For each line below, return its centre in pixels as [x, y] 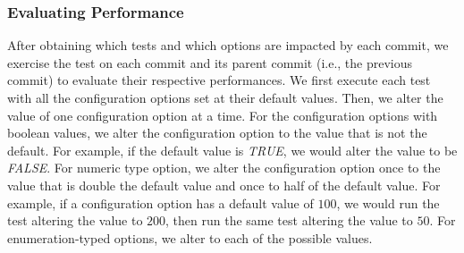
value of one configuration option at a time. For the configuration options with [223, 115]
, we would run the [388, 202]
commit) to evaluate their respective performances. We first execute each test [219, 80]
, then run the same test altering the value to [289, 220]
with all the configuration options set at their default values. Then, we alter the [225, 97]
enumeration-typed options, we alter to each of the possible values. [190, 237]
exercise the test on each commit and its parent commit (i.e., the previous [210, 62]
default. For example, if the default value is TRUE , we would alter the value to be [232, 150]
